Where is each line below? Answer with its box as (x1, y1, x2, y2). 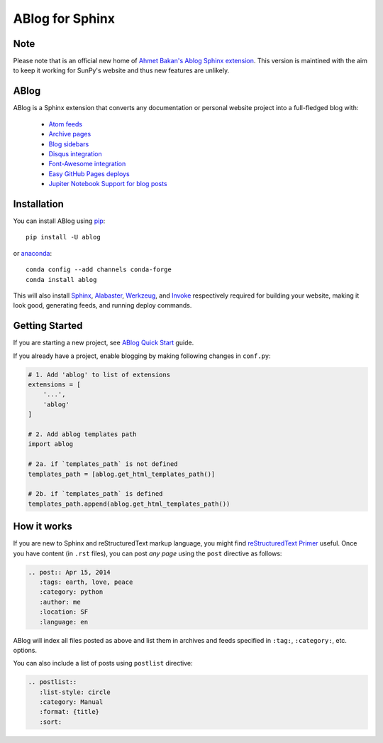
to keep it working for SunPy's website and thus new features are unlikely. (13, 66, 230, 75)
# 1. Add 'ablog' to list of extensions (28, 370, 170, 379)
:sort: (39, 717, 62, 726)
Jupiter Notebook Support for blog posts (48, 180, 167, 188)
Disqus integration (48, 149, 102, 158)
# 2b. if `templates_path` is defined (28, 490, 163, 498)
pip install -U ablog (26, 233, 101, 242)
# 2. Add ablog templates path (28, 430, 138, 438)
